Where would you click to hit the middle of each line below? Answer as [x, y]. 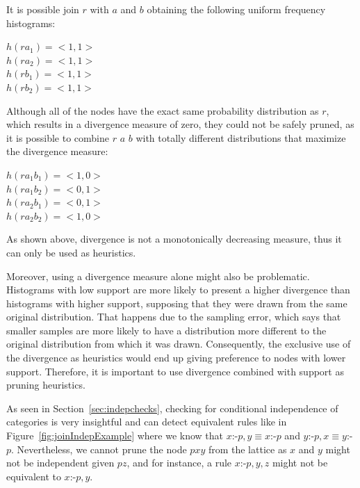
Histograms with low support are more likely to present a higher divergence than [178, 290]
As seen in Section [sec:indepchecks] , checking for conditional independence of [172, 408]
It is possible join [43, 9]
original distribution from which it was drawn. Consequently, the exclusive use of [179, 344]
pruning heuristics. [46, 385]
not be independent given [60, 463]
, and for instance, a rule [179, 463]
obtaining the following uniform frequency [236, 9]
